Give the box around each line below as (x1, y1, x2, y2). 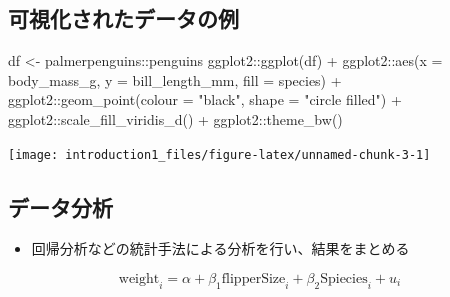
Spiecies (320, 272, 368, 287)
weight (118, 272, 160, 287)
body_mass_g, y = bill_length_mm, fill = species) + (8, 69, 342, 90)
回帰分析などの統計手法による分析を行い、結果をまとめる (31, 238, 410, 259)
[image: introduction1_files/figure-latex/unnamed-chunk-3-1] (8, 147, 431, 162)
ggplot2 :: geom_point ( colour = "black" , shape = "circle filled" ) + (8, 89, 402, 110)
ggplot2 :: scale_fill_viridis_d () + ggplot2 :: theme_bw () (8, 108, 343, 129)
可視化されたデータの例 (8, 3, 239, 34)
